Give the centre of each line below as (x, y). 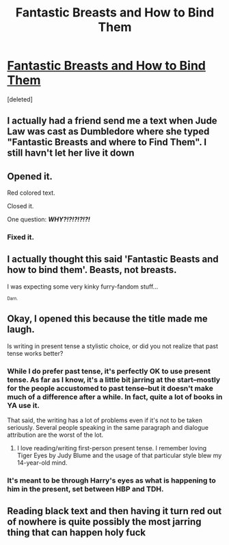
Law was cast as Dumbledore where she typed (108, 132)
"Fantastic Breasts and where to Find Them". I (107, 142)
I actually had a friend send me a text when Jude (112, 121)
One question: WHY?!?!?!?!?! (49, 219)
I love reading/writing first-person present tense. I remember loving (112, 448)
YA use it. (23, 405)
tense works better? (35, 353)
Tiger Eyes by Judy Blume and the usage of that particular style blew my (119, 455)
